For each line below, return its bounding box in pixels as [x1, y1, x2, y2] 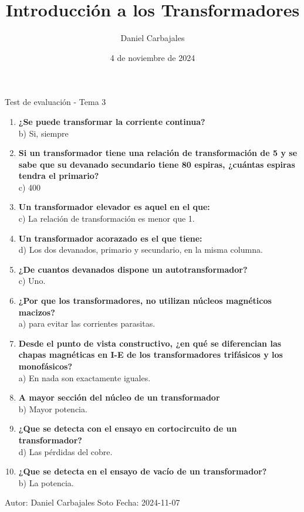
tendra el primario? [18, 169, 99, 182]
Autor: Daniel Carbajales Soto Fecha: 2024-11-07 [5, 496, 180, 508]
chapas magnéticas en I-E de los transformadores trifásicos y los [18, 348, 283, 361]
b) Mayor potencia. [18, 402, 87, 415]
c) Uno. [18, 274, 46, 287]
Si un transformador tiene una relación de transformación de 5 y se [18, 147, 298, 159]
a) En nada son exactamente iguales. [18, 371, 151, 384]
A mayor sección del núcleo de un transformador [18, 391, 220, 404]
